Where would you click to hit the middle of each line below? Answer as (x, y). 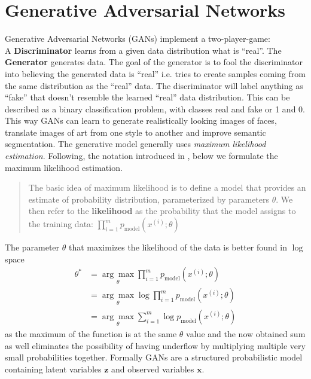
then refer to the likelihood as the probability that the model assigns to (162, 211)
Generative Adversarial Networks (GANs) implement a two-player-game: (138, 39)
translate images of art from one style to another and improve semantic (135, 132)
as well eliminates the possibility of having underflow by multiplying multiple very (155, 345)
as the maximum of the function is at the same (91, 333)
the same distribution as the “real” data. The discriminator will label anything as (154, 85)
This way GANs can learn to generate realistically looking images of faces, (141, 120)
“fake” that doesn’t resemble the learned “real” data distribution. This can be (147, 97)
